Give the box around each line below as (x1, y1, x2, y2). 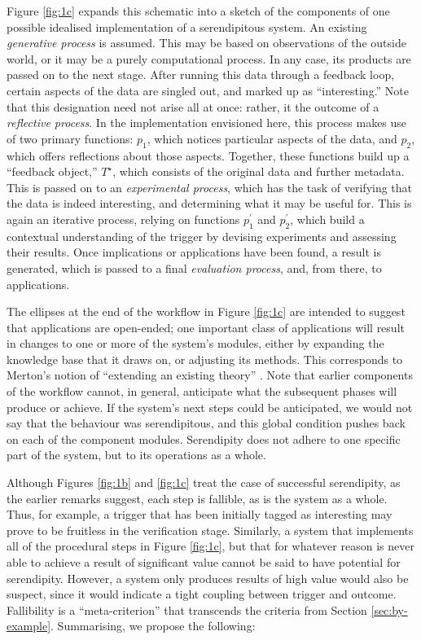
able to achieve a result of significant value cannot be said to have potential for (7, 554, 401, 570)
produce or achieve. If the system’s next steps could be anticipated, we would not (7, 398, 413, 415)
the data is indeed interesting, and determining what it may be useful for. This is (7, 195, 412, 212)
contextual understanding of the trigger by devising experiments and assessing (7, 227, 397, 244)
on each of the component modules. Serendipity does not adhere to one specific (7, 430, 401, 447)
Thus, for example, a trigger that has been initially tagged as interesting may (7, 506, 392, 523)
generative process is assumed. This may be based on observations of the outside (7, 34, 406, 51)
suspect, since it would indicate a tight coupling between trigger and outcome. (7, 585, 397, 603)
